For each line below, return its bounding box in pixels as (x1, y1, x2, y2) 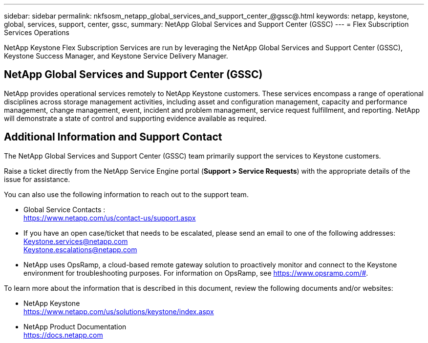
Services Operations (4, 28, 69, 37)
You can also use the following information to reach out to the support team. (4, 190, 249, 199)
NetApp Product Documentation (23, 322, 127, 331)
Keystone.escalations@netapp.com (23, 245, 137, 254)
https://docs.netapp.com (23, 330, 103, 339)
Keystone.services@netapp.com (23, 237, 128, 245)
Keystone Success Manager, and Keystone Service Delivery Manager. (4, 52, 228, 60)
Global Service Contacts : (23, 205, 106, 214)
